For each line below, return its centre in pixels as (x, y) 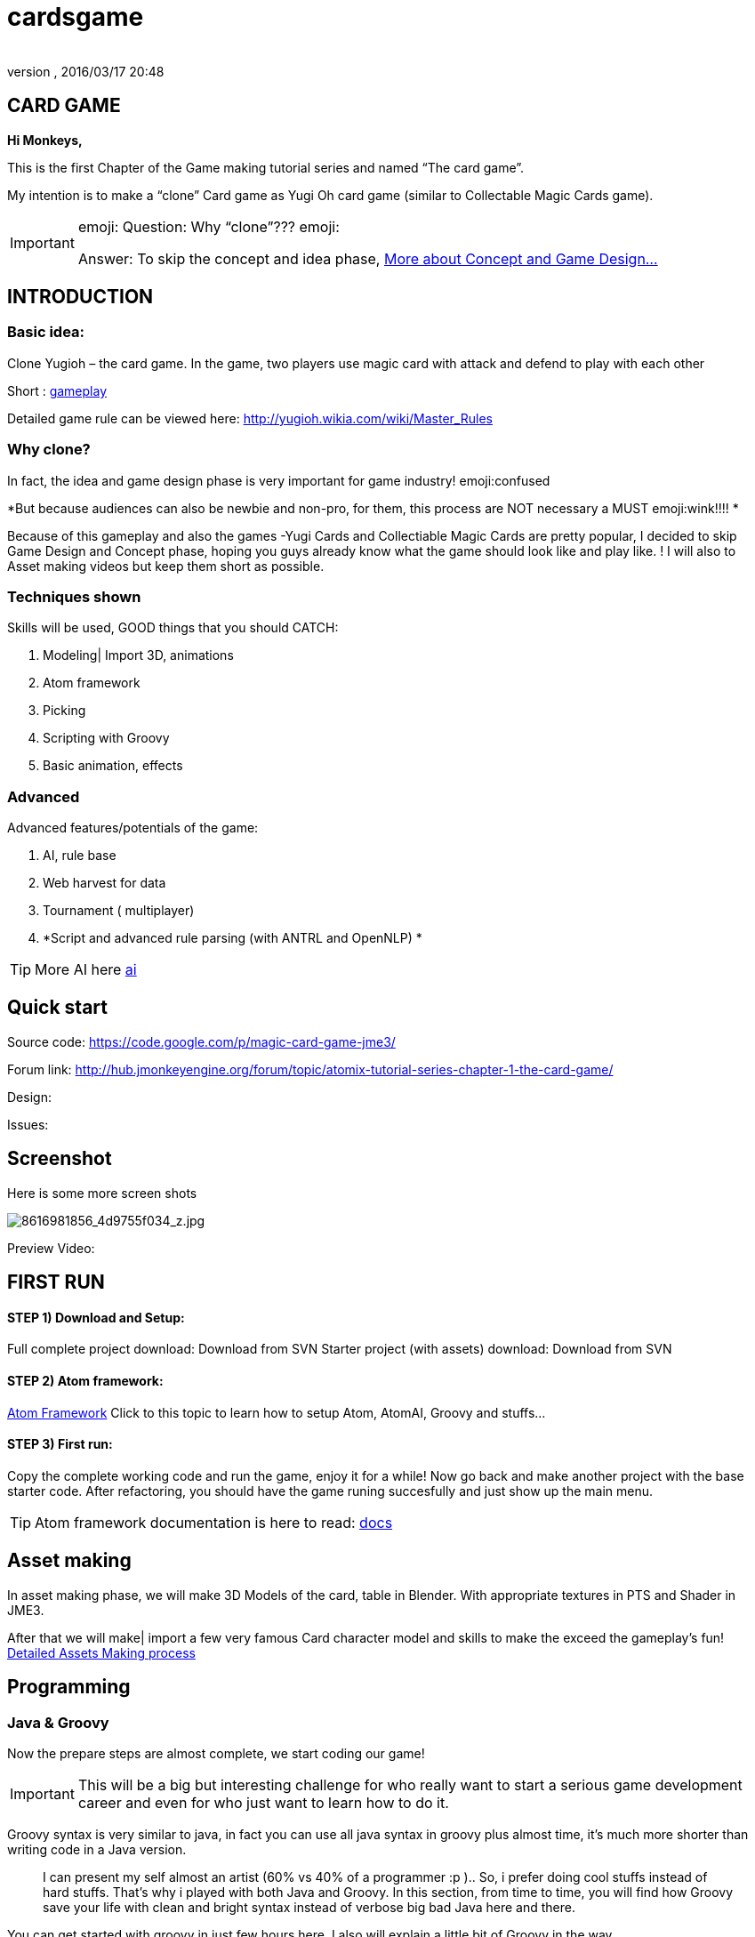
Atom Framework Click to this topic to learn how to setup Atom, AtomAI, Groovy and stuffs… (277, 1412)
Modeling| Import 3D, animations (138, 655)
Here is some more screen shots (102, 1193)
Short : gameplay (57, 390)
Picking (64, 711)
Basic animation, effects (113, 766)
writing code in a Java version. (97, 1849)
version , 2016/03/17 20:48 (86, 71)
